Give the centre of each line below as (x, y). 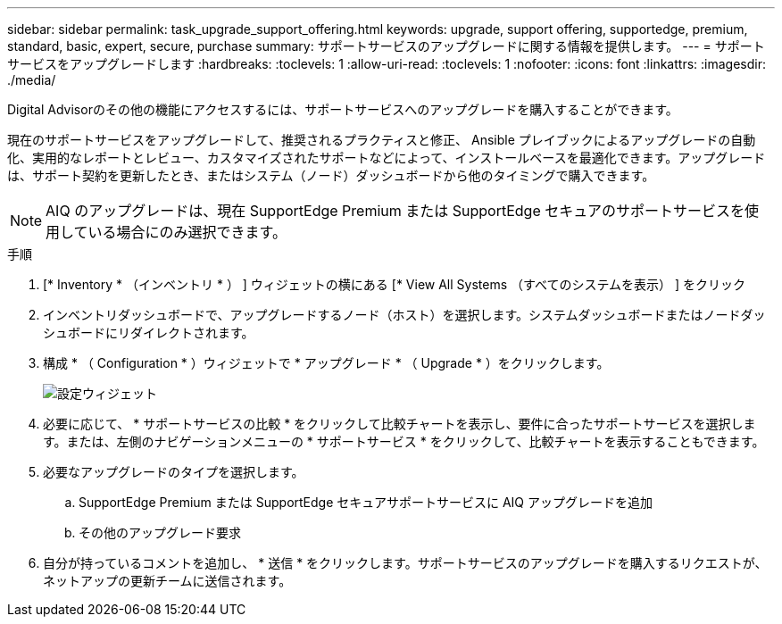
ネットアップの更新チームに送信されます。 (167, 581)
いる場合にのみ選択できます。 (187, 232)
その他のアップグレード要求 (160, 532)
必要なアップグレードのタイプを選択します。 (174, 472)
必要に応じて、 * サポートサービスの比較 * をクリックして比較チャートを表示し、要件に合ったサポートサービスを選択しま (399, 424)
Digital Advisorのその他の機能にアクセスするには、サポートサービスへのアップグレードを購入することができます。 (343, 109)
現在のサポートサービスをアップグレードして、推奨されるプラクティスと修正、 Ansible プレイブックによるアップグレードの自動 (382, 140)
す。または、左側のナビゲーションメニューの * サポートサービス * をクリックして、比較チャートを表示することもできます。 (404, 441)
